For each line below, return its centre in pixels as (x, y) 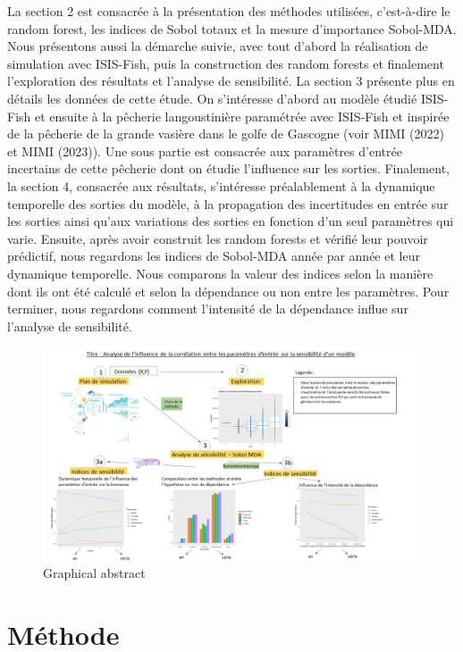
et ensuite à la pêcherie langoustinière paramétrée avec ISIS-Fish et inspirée (242, 116)
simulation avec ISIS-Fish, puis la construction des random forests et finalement (226, 63)
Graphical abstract (94, 573)
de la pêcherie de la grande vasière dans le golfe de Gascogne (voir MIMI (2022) (226, 134)
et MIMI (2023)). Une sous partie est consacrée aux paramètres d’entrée (205, 150)
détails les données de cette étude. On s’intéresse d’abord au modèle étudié (212, 98)
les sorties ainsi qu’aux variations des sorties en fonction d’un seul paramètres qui (231, 221)
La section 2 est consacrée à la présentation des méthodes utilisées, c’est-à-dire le (229, 11)
